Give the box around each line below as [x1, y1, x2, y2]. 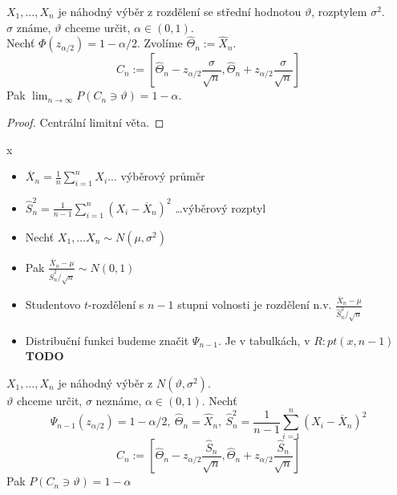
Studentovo [25, 296, 81, 313]
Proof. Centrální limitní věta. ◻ [6, 114, 164, 130]
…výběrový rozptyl [175, 199, 266, 216]
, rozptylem [311, 3, 367, 19]
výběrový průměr [120, 168, 205, 185]
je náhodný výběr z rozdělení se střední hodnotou [58, 3, 302, 19]
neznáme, [95, 392, 142, 408]
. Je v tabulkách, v [218, 331, 310, 348]
